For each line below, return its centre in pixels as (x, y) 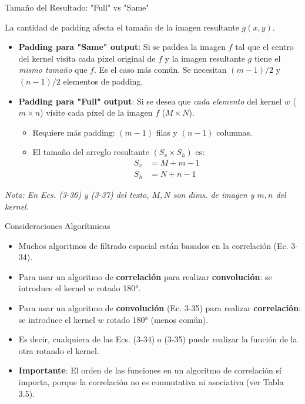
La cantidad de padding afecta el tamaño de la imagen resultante (122, 27)
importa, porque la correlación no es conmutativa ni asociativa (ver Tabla (151, 382)
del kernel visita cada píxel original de (87, 58)
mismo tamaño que (53, 70)
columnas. (234, 132)
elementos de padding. (103, 81)
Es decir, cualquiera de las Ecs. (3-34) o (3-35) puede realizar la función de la (158, 339)
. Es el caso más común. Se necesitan (160, 70)
